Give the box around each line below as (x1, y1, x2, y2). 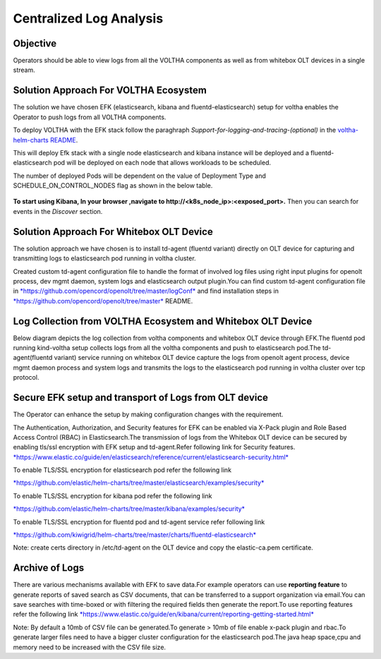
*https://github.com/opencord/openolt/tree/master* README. (13, 296, 193, 305)
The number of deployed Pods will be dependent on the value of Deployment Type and (13, 171, 266, 180)
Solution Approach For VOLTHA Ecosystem (13, 85, 207, 97)
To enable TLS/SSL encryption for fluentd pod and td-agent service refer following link (13, 517, 265, 526)
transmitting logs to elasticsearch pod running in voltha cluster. (13, 254, 197, 262)
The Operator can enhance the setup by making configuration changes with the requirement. (13, 410, 284, 419)
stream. (13, 66, 35, 74)
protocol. (13, 373, 40, 382)
